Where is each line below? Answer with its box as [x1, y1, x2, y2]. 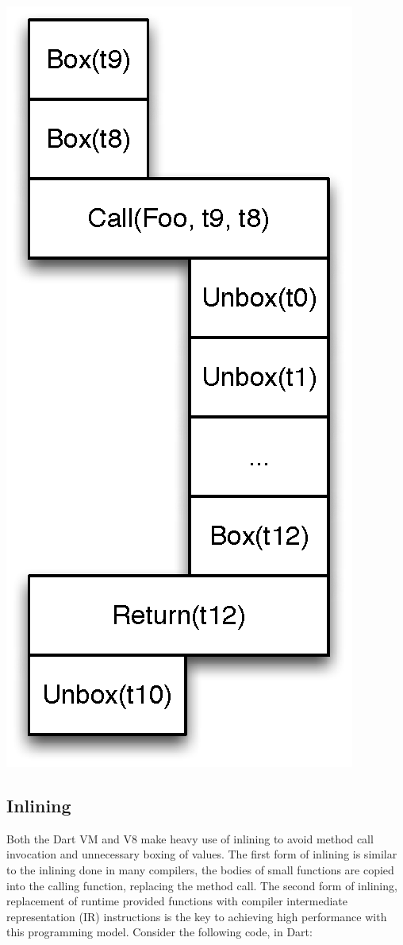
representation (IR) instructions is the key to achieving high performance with [6, 908, 387, 924]
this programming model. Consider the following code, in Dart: [6, 924, 313, 940]
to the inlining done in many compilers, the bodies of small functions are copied [6, 861, 394, 877]
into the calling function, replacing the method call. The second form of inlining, [6, 877, 397, 893]
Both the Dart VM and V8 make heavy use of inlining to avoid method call [6, 830, 374, 847]
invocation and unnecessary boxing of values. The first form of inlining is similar [6, 846, 397, 862]
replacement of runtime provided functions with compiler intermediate [6, 893, 348, 909]
